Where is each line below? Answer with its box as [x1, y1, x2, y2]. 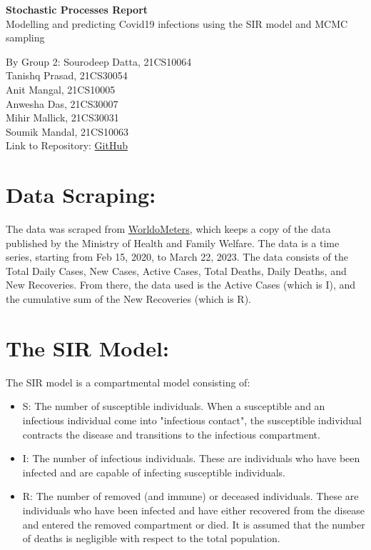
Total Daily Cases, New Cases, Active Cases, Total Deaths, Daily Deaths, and [6, 263, 347, 278]
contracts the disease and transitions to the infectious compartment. [22, 426, 320, 441]
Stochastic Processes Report [6, 2, 148, 16]
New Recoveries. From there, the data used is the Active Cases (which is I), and [6, 277, 356, 292]
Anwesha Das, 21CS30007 [6, 96, 118, 111]
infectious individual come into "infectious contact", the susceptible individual [22, 412, 362, 427]
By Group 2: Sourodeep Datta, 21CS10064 [6, 54, 192, 69]
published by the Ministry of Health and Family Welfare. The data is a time [6, 235, 340, 250]
